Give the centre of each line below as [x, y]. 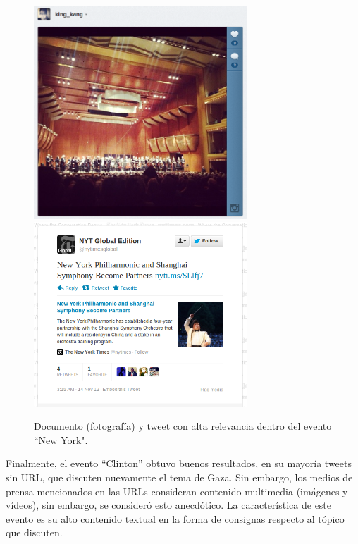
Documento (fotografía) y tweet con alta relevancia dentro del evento [183, 426]
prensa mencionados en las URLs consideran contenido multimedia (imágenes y [177, 491]
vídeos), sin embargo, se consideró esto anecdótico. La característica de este [169, 505]
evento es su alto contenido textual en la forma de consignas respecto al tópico [175, 518]
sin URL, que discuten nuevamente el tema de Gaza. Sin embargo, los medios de [179, 477]
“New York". [61, 439]
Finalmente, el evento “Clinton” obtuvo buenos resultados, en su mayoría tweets [179, 463]
